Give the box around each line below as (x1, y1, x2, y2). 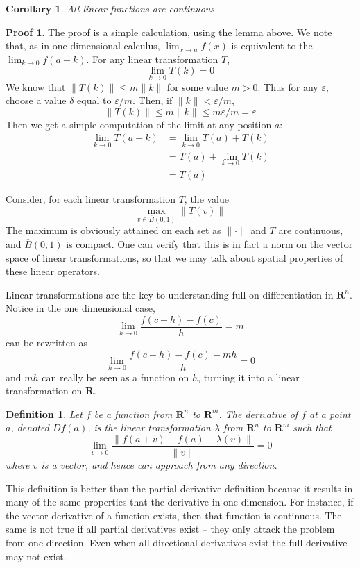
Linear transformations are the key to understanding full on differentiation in (6, 287, 334, 301)
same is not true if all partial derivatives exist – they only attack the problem (6, 521, 335, 536)
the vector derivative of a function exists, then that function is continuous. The (6, 508, 342, 522)
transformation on (6, 383, 83, 398)
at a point (309, 406, 351, 421)
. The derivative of (218, 406, 298, 421)
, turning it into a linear (198, 369, 300, 384)
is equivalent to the (231, 38, 313, 53)
